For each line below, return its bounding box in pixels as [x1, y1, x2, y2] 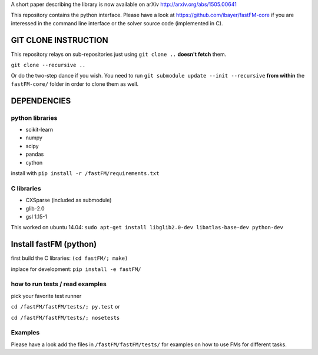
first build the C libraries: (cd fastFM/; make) [11, 254, 128, 262]
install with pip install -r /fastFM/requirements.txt [11, 169, 160, 176]
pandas [25, 150, 44, 158]
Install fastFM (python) [11, 239, 97, 249]
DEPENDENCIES [11, 96, 71, 106]
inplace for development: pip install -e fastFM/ [11, 265, 141, 273]
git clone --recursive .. [11, 62, 86, 69]
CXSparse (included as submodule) [25, 197, 112, 204]
